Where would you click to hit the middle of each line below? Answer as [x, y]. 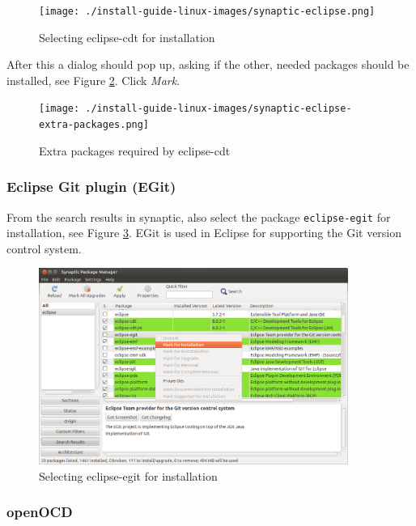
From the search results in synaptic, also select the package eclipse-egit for [199, 216]
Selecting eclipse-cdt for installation [127, 37]
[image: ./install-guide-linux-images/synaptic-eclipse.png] [207, 11]
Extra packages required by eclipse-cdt [135, 150]
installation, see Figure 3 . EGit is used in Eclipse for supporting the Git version [204, 233]
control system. [44, 248]
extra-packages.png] [94, 125]
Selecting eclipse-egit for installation [128, 475]
